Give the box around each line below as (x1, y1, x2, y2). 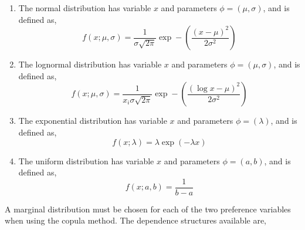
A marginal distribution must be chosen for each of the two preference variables (5, 202, 291, 215)
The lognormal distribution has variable (18, 58, 162, 70)
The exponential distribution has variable (18, 114, 167, 127)
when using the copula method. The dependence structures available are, (5, 214, 267, 226)
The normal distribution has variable (18, 2, 151, 13)
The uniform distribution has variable (18, 154, 154, 167)
